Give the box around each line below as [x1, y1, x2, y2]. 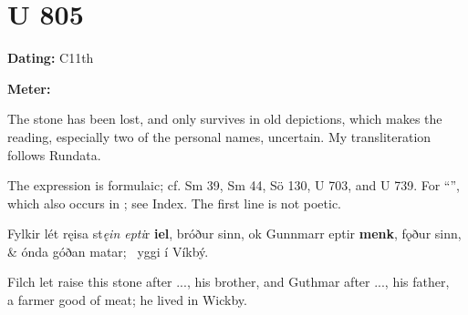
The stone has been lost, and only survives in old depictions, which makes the [7, 109, 442, 128]
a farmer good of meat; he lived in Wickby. [7, 290, 247, 310]
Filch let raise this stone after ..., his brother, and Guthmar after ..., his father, [7, 272, 450, 291]
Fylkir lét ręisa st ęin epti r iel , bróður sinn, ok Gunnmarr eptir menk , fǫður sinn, [7, 224, 462, 243]
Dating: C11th [7, 48, 94, 67]
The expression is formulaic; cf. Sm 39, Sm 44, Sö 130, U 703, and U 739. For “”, [7, 176, 460, 195]
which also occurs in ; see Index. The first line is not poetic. [7, 193, 341, 212]
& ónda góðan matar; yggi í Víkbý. [7, 241, 209, 260]
